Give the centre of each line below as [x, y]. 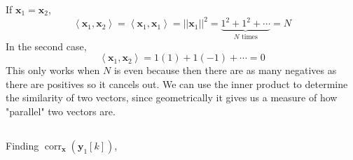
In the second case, [46, 46]
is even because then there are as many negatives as [225, 70]
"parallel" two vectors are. [61, 111]
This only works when [53, 70]
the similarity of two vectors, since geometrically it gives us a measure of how [172, 97]
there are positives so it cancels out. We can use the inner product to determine [177, 83]
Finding [22, 145]
